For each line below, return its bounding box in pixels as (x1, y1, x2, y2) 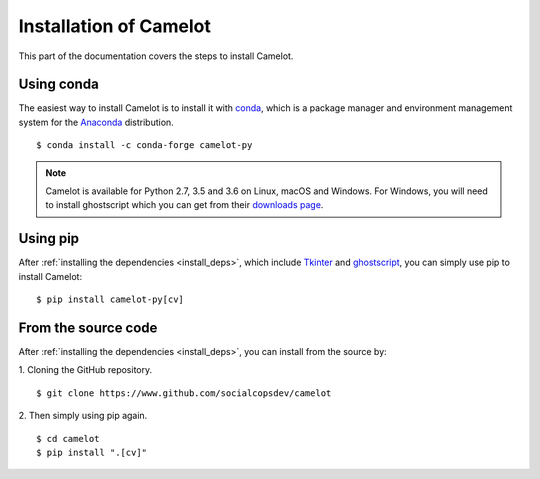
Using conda (18, 76, 99, 93)
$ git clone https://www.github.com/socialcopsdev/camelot (36, 387, 332, 399)
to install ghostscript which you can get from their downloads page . (45, 199, 324, 211)
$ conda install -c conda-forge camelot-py (36, 140, 253, 151)
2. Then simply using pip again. (18, 410, 148, 422)
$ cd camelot (36, 433, 100, 444)
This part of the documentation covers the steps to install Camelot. (18, 50, 294, 62)
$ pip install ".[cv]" (36, 446, 148, 458)
